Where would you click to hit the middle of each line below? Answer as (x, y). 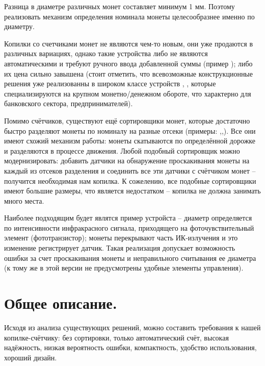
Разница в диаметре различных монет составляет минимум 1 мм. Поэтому (120, 6)
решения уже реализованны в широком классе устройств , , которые (110, 83)
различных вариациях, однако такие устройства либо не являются (106, 53)
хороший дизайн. (31, 357)
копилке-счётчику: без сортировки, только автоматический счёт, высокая (116, 337)
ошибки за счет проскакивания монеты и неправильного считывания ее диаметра (130, 258)
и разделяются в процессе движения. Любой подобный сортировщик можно (122, 150)
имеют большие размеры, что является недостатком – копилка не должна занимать (132, 191)
